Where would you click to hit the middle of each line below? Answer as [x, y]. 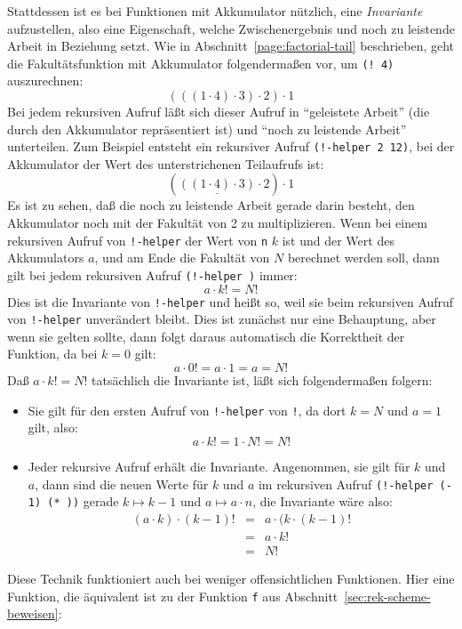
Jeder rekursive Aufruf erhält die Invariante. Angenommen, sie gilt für [219, 466]
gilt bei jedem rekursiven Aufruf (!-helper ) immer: [152, 274]
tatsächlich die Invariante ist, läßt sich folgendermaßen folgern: [262, 380]
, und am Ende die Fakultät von [182, 258]
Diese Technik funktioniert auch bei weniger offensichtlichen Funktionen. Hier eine [231, 578]
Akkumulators [46, 258]
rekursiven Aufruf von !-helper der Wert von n [138, 240]
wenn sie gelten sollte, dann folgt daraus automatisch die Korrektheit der [206, 336]
